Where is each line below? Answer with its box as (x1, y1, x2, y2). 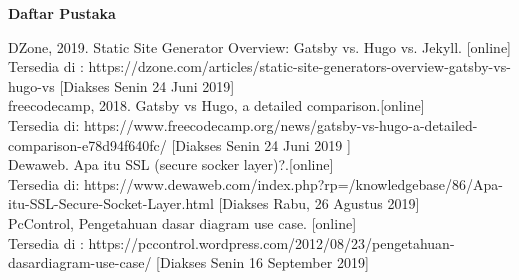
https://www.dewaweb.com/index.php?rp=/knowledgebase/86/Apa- (83, 173, 503, 194)
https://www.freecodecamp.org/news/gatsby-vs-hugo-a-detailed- (83, 114, 478, 135)
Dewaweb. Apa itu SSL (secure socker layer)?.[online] (8, 154, 334, 175)
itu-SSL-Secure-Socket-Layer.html (8, 193, 214, 214)
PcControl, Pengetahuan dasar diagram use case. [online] (8, 212, 357, 233)
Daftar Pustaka (8, 3, 116, 23)
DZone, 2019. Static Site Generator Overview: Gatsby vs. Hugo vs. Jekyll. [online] (8, 36, 512, 57)
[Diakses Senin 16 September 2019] (156, 252, 369, 273)
